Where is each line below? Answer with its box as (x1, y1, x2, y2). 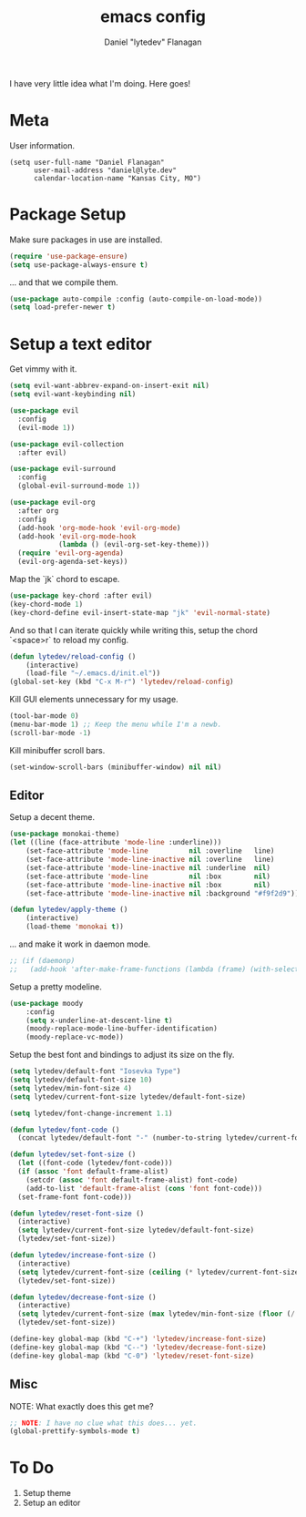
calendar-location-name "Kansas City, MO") (33, 173, 202, 183)
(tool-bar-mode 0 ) (9, 712, 79, 721)
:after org (17, 506, 59, 516)
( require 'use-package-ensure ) (9, 251, 128, 261)
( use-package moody (9, 999, 84, 1008)
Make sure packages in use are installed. (9, 234, 163, 245)
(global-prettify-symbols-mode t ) (9, 1427, 141, 1436)
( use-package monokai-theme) (9, 829, 120, 839)
